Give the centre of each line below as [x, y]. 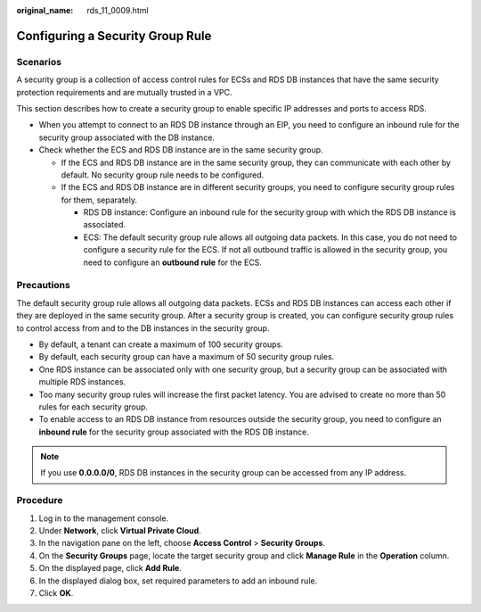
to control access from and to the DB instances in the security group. [143, 328]
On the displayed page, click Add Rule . [110, 568]
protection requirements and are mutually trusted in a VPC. [124, 92]
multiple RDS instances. [82, 382]
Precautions [43, 285]
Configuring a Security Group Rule [114, 36]
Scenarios [39, 62]
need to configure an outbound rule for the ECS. [173, 262]
